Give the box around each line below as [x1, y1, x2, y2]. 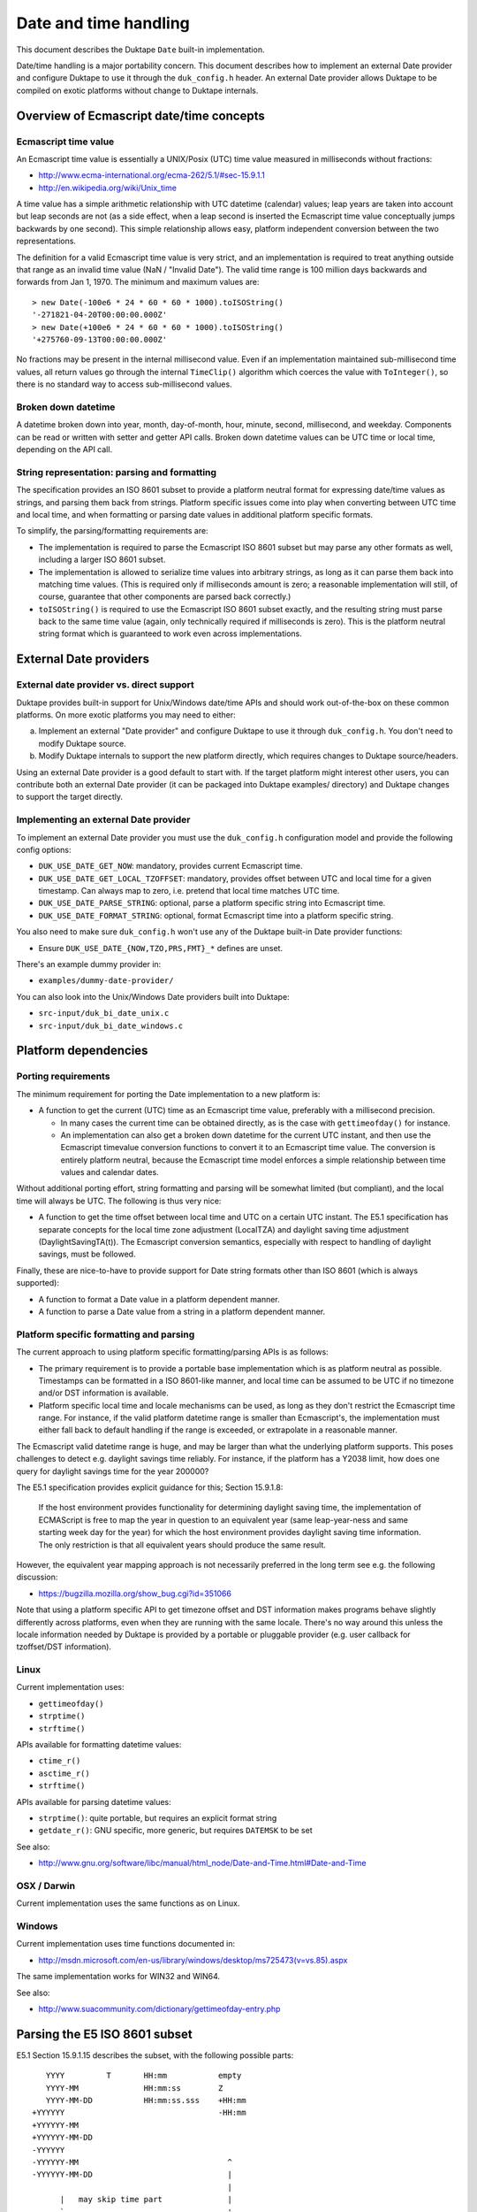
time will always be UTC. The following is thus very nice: [16, 1195, 222, 1206]
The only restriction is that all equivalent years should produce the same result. [38, 1540, 327, 1550]
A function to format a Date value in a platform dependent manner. [38, 1294, 280, 1304]
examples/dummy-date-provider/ [38, 976, 174, 986]
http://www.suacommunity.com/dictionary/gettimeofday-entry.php [38, 2004, 281, 2015]
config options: [16, 844, 72, 855]
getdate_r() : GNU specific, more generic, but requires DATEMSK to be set [38, 1825, 313, 1836]
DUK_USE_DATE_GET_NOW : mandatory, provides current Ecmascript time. [38, 861, 303, 872]
